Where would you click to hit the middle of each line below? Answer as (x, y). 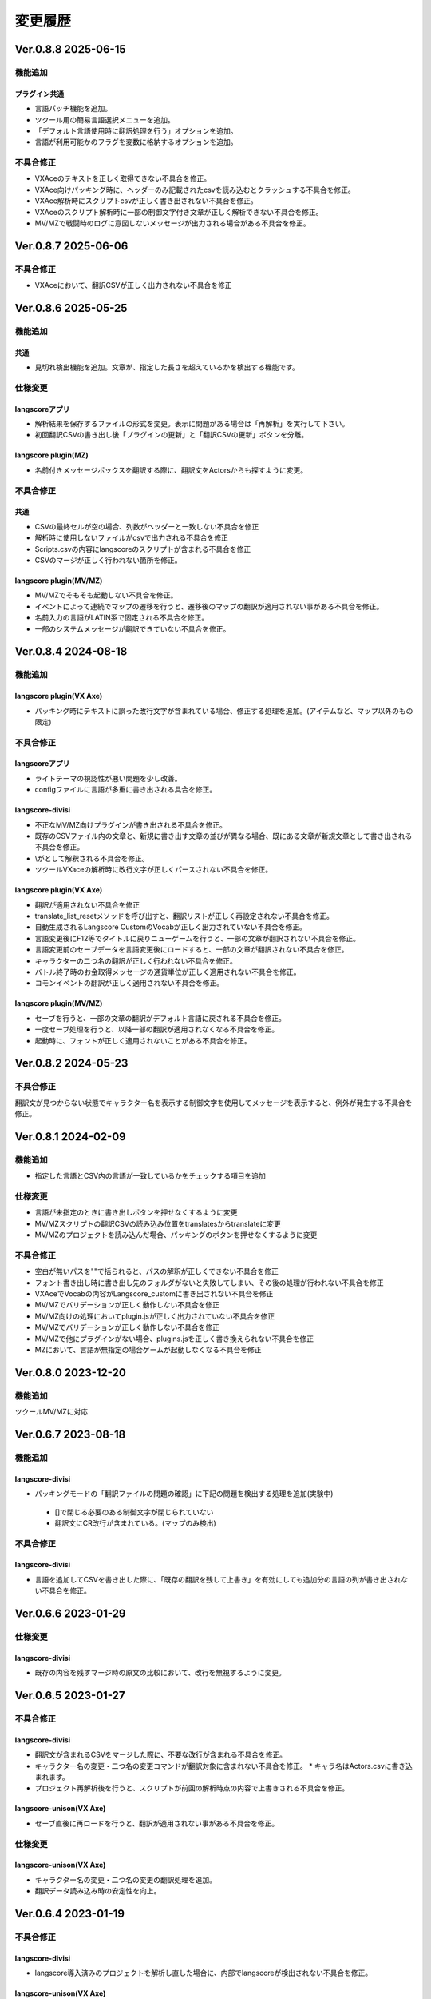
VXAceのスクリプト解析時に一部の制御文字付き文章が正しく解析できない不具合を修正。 (179, 212)
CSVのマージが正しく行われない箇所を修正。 (108, 560)
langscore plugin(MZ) (51, 455)
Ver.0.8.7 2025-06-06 (71, 246)
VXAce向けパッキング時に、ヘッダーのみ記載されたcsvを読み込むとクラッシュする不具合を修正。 (195, 190)
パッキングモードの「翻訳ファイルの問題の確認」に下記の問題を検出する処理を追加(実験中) (184, 1494)
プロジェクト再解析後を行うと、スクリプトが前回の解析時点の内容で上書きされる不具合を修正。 (192, 1788)
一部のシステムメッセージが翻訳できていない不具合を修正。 (132, 628)
